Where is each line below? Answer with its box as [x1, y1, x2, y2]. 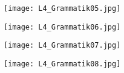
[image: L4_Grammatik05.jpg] [4, 4, 121, 13]
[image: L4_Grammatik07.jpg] [4, 41, 121, 50]
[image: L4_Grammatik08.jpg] [4, 59, 121, 68]
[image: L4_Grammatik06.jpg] [4, 22, 121, 31]
